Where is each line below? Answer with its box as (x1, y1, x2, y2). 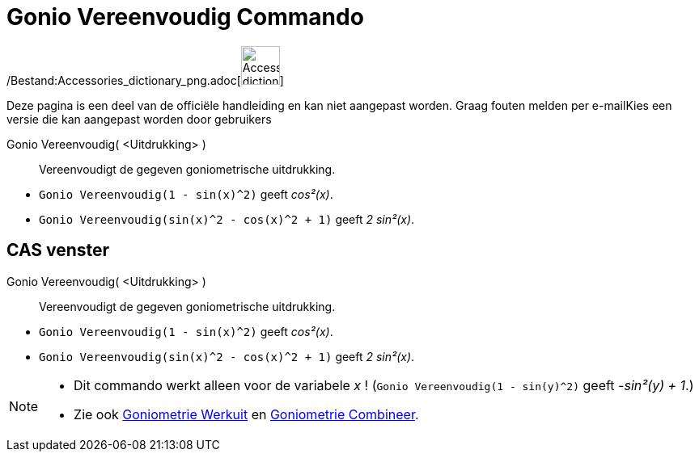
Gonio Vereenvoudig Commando (6, 3, 364, 31)
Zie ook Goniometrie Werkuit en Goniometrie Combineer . (74, 405, 419, 422)
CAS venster (6, 240, 110, 261)
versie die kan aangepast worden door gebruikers (6, 111, 272, 126)
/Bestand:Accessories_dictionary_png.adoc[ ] (6, 73, 284, 87)
